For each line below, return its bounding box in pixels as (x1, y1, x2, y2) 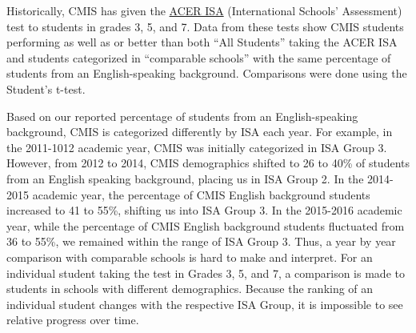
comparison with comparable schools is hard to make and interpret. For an (6, 248, 373, 265)
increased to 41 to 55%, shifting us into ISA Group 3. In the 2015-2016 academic (6, 202, 402, 219)
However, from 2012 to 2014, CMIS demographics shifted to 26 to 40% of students (6, 154, 410, 171)
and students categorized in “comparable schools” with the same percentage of (6, 49, 391, 66)
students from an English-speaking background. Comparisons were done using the (6, 65, 407, 82)
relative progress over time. (6, 311, 139, 328)
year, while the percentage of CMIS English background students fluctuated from (6, 217, 405, 234)
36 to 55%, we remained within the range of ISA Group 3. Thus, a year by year (6, 233, 396, 250)
